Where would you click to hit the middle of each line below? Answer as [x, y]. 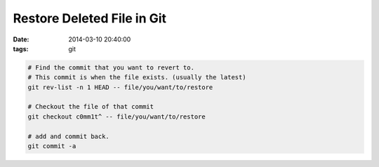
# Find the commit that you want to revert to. [111, 67]
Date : [21, 39]
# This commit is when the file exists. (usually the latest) [137, 78]
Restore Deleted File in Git [90, 18]
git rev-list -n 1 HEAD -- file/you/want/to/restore [120, 87]
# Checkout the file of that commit [91, 107]
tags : [21, 48]
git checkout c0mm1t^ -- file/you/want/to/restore [117, 116]
